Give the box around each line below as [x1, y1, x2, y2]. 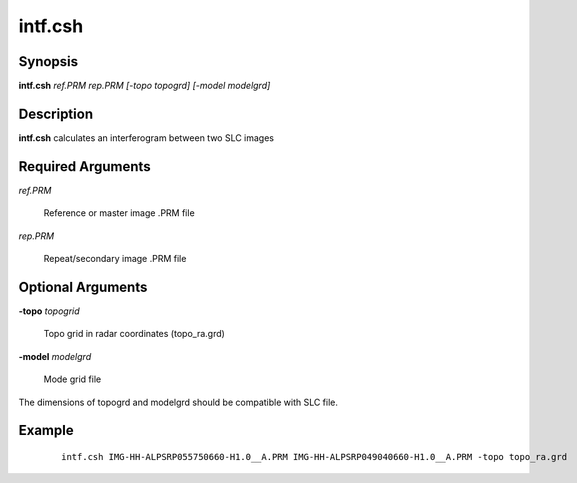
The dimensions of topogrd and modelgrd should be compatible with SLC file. [18, 396, 339, 408]
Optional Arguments [18, 278, 148, 295]
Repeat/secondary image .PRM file [43, 253, 187, 265]
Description [18, 105, 94, 122]
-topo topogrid [18, 305, 80, 317]
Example [18, 422, 74, 439]
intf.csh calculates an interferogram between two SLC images [18, 131, 275, 144]
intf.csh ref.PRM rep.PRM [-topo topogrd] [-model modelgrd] [18, 80, 271, 92]
